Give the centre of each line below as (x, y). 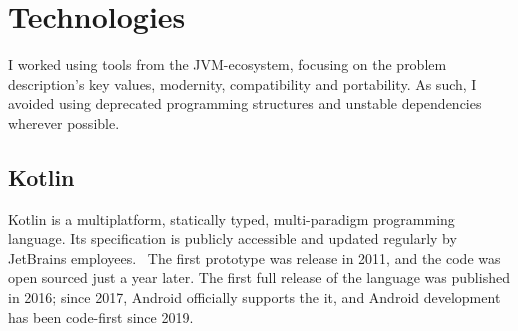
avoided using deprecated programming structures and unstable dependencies (245, 103)
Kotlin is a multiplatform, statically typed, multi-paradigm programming (231, 218)
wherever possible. (64, 122)
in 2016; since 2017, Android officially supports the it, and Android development (254, 297)
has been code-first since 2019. (101, 316)
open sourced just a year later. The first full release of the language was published (259, 277)
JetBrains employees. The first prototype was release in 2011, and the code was (254, 257)
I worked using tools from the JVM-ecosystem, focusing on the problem (227, 64)
